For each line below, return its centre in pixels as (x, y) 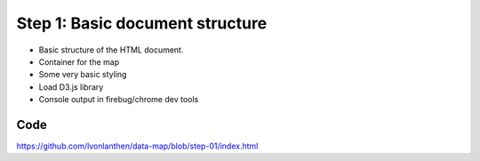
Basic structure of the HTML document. (111, 50)
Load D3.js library (71, 87)
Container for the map (79, 61)
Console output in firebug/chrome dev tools (119, 100)
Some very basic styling (83, 75)
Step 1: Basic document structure (142, 23)
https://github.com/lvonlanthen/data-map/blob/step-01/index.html (137, 146)
